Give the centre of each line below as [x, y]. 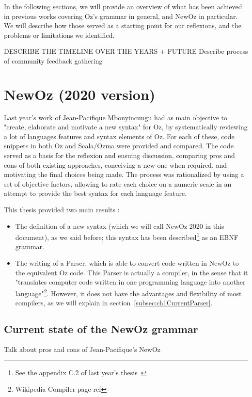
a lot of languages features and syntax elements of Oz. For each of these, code [119, 136]
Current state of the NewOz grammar [101, 329]
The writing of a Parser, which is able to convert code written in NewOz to [127, 263]
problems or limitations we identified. [59, 35]
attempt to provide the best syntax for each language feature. [95, 193]
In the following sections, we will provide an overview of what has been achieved [123, 6]
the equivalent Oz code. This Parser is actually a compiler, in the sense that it [132, 272]
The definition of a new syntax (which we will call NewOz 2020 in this [120, 226]
